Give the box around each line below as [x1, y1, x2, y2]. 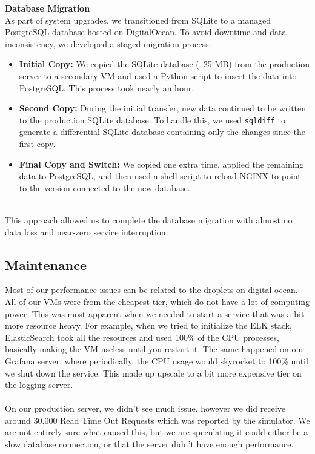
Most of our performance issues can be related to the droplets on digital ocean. [5, 283, 298, 296]
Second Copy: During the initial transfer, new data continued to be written [19, 102, 307, 114]
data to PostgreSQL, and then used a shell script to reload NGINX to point [19, 169, 301, 182]
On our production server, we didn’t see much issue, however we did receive [5, 402, 285, 415]
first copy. [19, 137, 56, 150]
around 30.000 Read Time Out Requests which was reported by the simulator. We [5, 413, 310, 426]
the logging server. [5, 378, 73, 391]
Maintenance [5, 255, 87, 274]
